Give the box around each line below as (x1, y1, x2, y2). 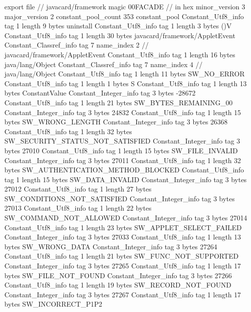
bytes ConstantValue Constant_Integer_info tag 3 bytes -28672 (4, 88, 196, 98)
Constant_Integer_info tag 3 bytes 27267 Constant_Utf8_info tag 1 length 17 (4, 289, 241, 299)
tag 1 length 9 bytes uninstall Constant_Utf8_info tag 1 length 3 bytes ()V (4, 21, 232, 31)
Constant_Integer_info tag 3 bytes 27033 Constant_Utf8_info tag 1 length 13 (4, 232, 241, 242)
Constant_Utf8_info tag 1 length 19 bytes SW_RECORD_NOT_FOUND (4, 280, 231, 290)
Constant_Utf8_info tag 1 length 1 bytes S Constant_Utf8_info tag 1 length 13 (4, 78, 247, 88)
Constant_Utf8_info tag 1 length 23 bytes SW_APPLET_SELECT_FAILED (4, 222, 242, 232)
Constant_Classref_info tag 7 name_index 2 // (4, 40, 149, 50)
